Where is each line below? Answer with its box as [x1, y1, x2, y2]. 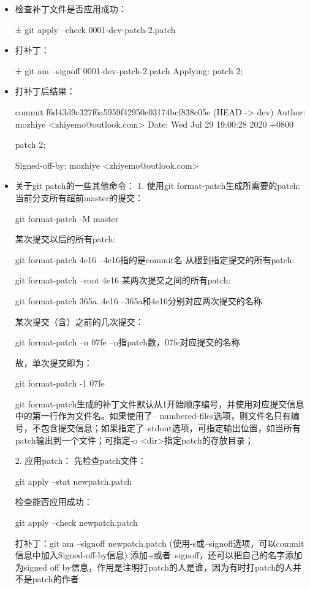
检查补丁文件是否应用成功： [15, 2, 127, 15]
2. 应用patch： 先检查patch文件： [15, 454, 146, 467]
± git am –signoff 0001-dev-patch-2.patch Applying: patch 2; [15, 64, 243, 77]
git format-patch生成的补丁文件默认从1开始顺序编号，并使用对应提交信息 [15, 397, 304, 410]
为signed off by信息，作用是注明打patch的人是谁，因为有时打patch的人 [15, 560, 293, 573]
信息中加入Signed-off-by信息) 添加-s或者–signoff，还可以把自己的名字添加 [15, 549, 303, 561]
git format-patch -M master [15, 212, 119, 225]
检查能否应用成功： [15, 495, 93, 508]
